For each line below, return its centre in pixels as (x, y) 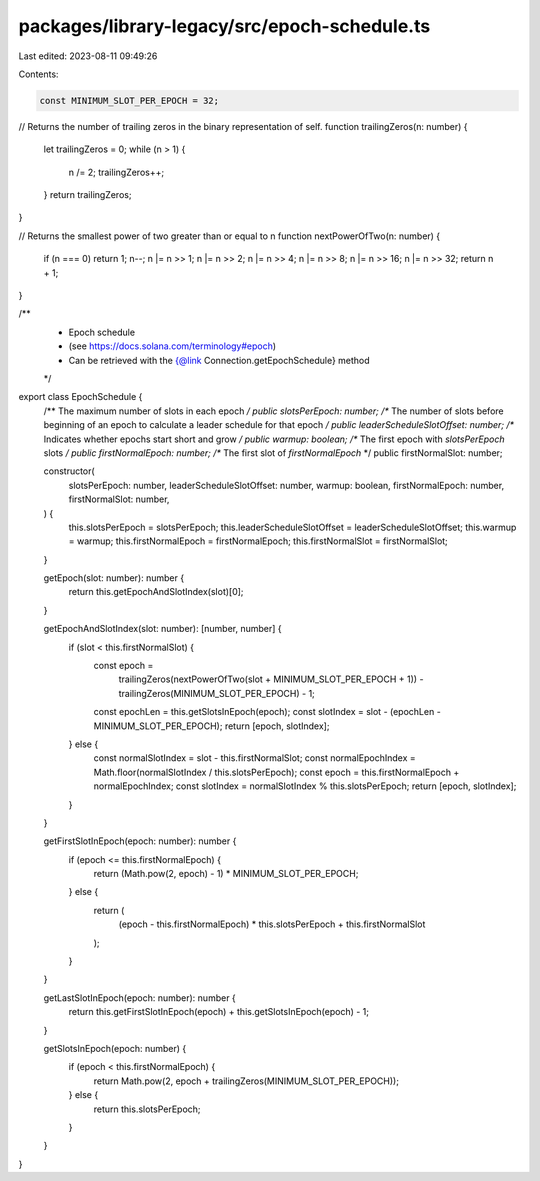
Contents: (38, 74)
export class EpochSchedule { (80, 397)
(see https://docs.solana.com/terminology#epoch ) (172, 346)
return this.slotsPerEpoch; (147, 1109)
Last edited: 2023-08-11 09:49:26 (88, 56)
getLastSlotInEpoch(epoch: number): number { (140, 997)
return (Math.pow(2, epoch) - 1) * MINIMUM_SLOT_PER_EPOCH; (226, 874)
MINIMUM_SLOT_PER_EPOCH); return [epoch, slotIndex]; (211, 726)
